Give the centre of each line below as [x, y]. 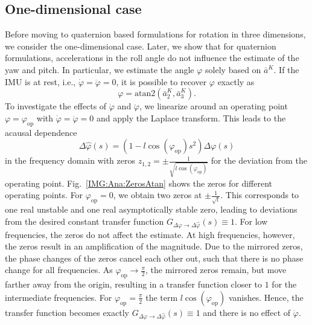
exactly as [236, 81]
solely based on [233, 69]
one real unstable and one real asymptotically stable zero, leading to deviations [151, 209]
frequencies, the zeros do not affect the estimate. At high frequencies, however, [150, 234]
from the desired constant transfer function [84, 221]
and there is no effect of [247, 312]
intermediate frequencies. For [59, 297]
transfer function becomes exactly [67, 312]
